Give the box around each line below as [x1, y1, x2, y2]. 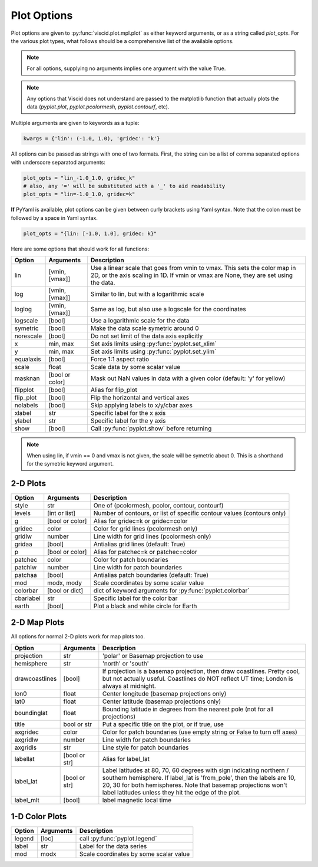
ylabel [14, 417, 32, 425]
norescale [14, 332, 42, 340]
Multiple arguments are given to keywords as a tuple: [11, 120, 140, 127]
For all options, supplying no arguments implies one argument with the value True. [26, 65, 226, 72]
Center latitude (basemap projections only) [102, 697, 221, 706]
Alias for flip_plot [90, 386, 138, 394]
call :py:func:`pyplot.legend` [79, 835, 157, 843]
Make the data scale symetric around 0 [90, 324, 199, 332]
